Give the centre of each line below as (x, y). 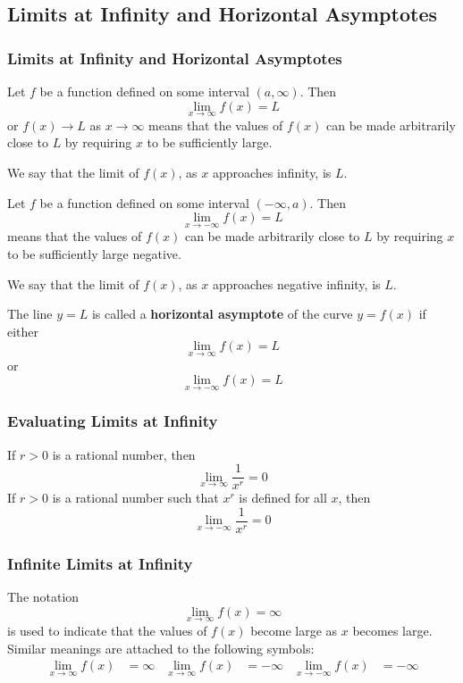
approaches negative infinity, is (296, 283)
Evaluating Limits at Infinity (113, 421)
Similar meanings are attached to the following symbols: (161, 648)
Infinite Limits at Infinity (100, 563)
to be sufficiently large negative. (94, 254)
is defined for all (283, 498)
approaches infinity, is (272, 172)
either (23, 331)
